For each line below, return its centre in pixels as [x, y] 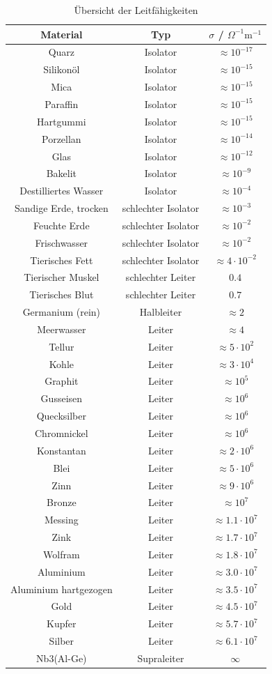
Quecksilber [61, 416]
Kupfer [62, 623]
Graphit [62, 381]
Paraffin [62, 104]
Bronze [62, 502]
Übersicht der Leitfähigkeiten [136, 10]
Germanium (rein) [62, 312]
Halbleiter [161, 312]
